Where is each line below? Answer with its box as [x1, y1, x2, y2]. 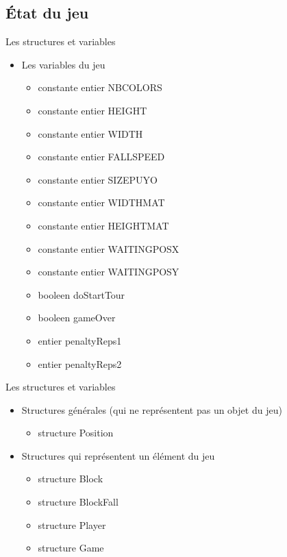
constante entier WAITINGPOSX [38, 241, 179, 256]
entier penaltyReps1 [38, 333, 122, 347]
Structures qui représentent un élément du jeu [21, 448, 215, 462]
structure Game [38, 541, 104, 555]
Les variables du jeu [21, 57, 105, 71]
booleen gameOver [38, 310, 116, 325]
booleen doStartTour [38, 287, 125, 301]
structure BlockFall [38, 495, 118, 509]
